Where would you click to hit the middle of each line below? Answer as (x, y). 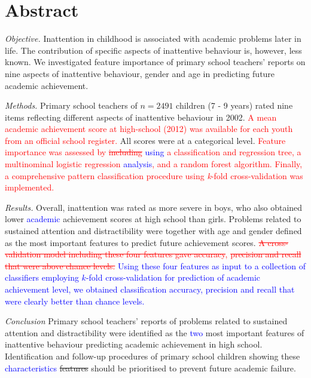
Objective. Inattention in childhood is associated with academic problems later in (153, 39)
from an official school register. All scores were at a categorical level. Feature (145, 140)
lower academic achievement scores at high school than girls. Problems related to (153, 219)
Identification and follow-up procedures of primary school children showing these (153, 356)
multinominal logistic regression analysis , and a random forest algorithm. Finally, (154, 164)
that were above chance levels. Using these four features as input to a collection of (155, 265)
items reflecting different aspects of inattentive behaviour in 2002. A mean (141, 117)
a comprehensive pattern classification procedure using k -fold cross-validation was (154, 175)
